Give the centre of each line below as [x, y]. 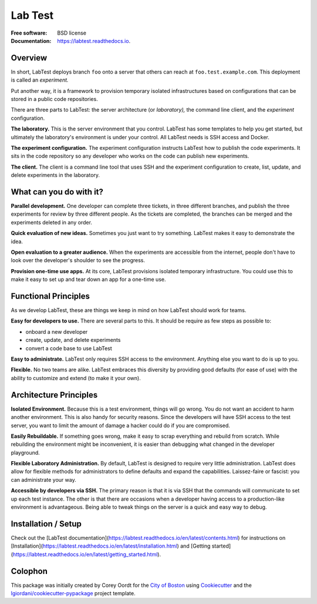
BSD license [72, 33]
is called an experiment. [40, 80]
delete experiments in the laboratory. [55, 175]
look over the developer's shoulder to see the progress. [78, 260]
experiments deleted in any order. [51, 222]
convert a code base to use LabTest [69, 348]
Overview [29, 58]
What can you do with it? [57, 192]
